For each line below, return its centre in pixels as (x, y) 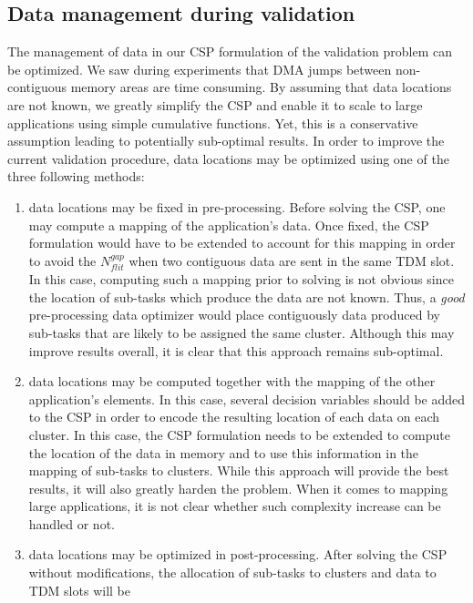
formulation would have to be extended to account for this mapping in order (242, 243)
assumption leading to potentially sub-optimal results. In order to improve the (226, 141)
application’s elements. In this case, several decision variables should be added (247, 399)
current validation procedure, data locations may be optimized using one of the (228, 158)
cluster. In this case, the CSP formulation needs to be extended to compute (239, 434)
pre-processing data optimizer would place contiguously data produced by (234, 315)
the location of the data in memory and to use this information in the (224, 452)
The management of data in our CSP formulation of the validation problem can (230, 51)
